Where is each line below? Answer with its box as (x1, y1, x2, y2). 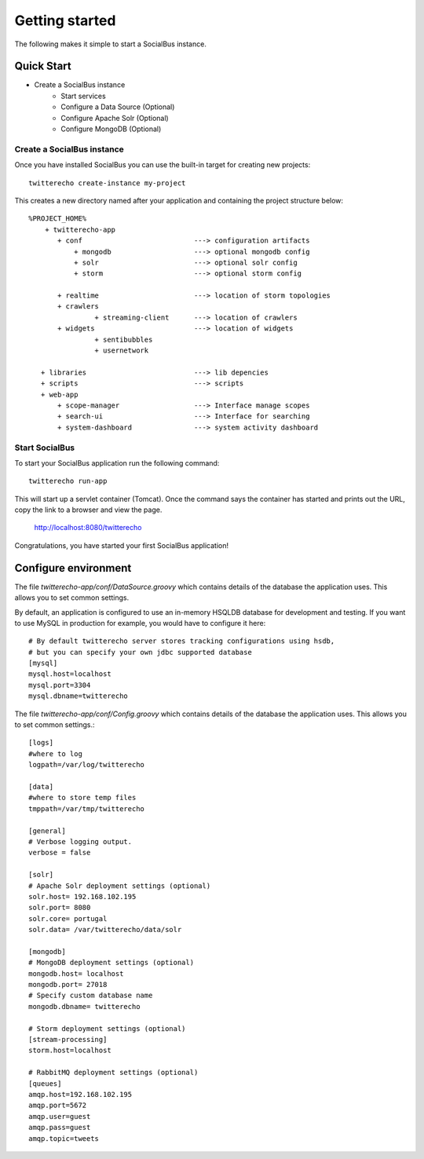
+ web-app (40, 389, 79, 399)
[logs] (28, 738, 54, 748)
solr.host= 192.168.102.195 (28, 892, 137, 901)
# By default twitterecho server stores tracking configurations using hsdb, (28, 637, 335, 645)
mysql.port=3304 (28, 680, 91, 689)
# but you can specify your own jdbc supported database (28, 648, 253, 656)
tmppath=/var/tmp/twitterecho (28, 804, 145, 813)
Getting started (14, 12, 116, 29)
